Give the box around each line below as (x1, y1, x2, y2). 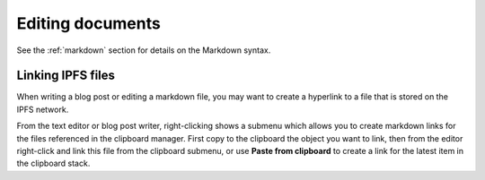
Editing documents (16, 13, 161, 33)
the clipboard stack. (16, 158, 91, 169)
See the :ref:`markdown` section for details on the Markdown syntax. (16, 45, 271, 56)
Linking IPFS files (16, 68, 116, 83)
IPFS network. (16, 104, 69, 115)
